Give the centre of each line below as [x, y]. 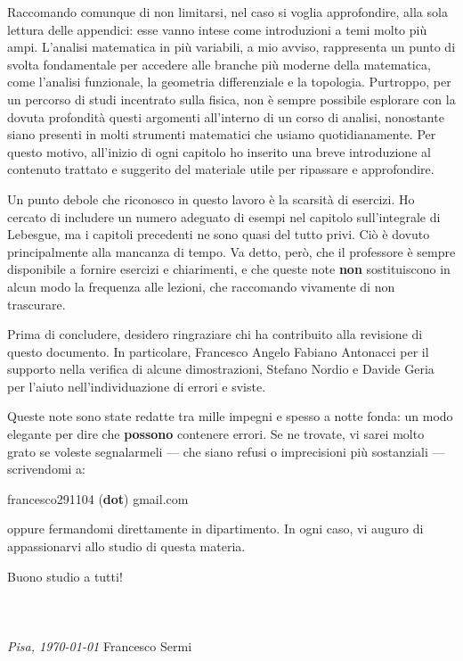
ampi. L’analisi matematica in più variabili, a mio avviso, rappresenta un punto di [231, 47]
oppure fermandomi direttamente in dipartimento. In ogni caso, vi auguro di [215, 529]
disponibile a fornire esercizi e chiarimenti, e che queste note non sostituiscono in [229, 269]
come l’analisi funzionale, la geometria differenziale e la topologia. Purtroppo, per [229, 82]
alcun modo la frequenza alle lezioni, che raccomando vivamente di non [201, 286]
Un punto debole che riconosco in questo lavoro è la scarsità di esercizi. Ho [211, 198]
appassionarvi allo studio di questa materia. [126, 546]
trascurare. [37, 304]
